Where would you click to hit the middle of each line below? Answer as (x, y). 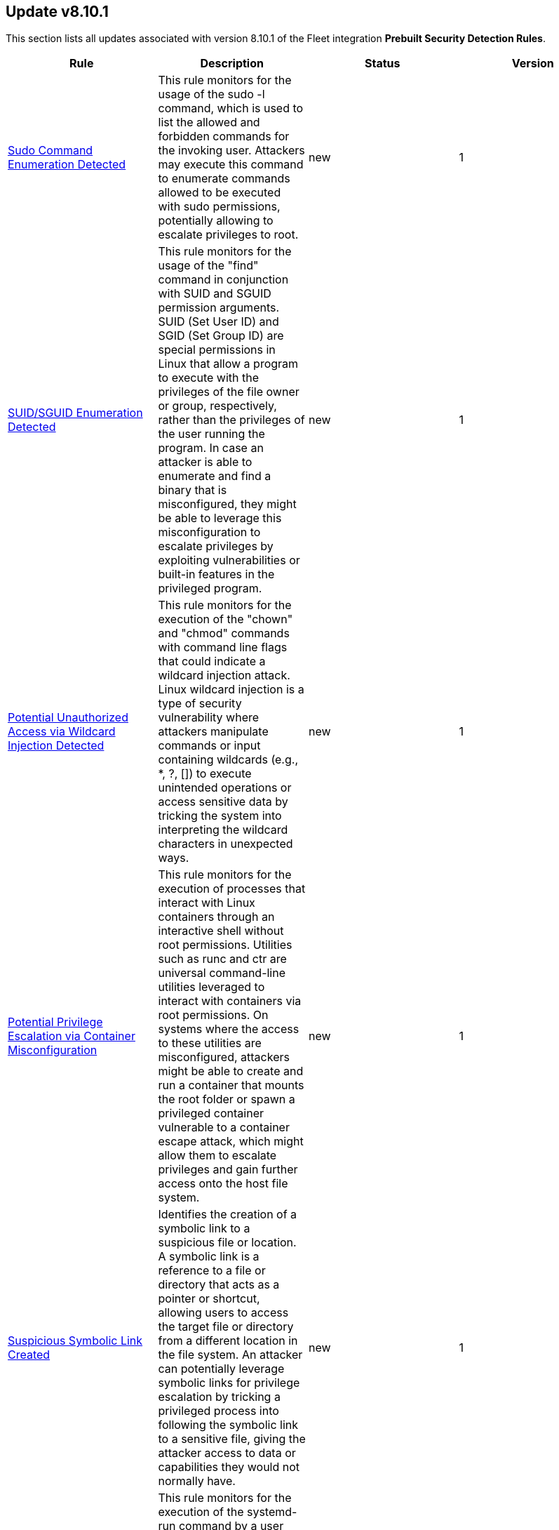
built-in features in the (216, 574)
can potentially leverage (221, 1369)
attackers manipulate (213, 732)
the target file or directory (226, 1327)
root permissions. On (213, 1015)
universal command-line (222, 973)
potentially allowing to (216, 221)
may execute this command (231, 165)
